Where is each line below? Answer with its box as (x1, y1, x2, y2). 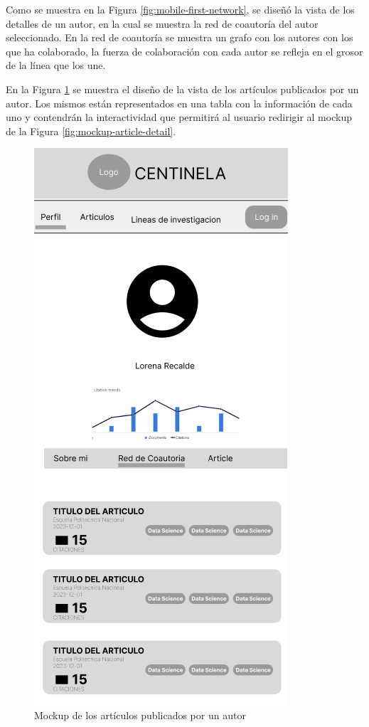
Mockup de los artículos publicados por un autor (34, 707, 246, 722)
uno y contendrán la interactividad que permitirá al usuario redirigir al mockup (6, 110, 352, 124)
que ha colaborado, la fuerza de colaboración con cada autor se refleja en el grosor (6, 43, 363, 58)
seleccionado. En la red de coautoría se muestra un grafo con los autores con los (6, 30, 353, 45)
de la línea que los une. (6, 58, 106, 73)
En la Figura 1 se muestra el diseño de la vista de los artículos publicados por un (6, 81, 359, 96)
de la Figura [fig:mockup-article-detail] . (6, 123, 176, 138)
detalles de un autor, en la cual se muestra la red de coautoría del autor (6, 16, 319, 31)
